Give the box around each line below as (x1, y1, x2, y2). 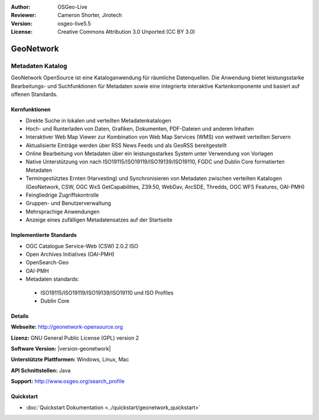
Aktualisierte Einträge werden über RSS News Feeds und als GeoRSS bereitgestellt (25, 142, 227, 149)
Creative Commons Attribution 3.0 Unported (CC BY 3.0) (57, 28, 196, 36)
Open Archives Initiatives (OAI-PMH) (25, 251, 115, 258)
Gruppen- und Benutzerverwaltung (25, 200, 112, 207)
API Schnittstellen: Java (11, 367, 71, 374)
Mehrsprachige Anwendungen (25, 208, 100, 215)
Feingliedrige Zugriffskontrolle (25, 191, 99, 198)
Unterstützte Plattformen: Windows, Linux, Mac (11, 356, 129, 363)
